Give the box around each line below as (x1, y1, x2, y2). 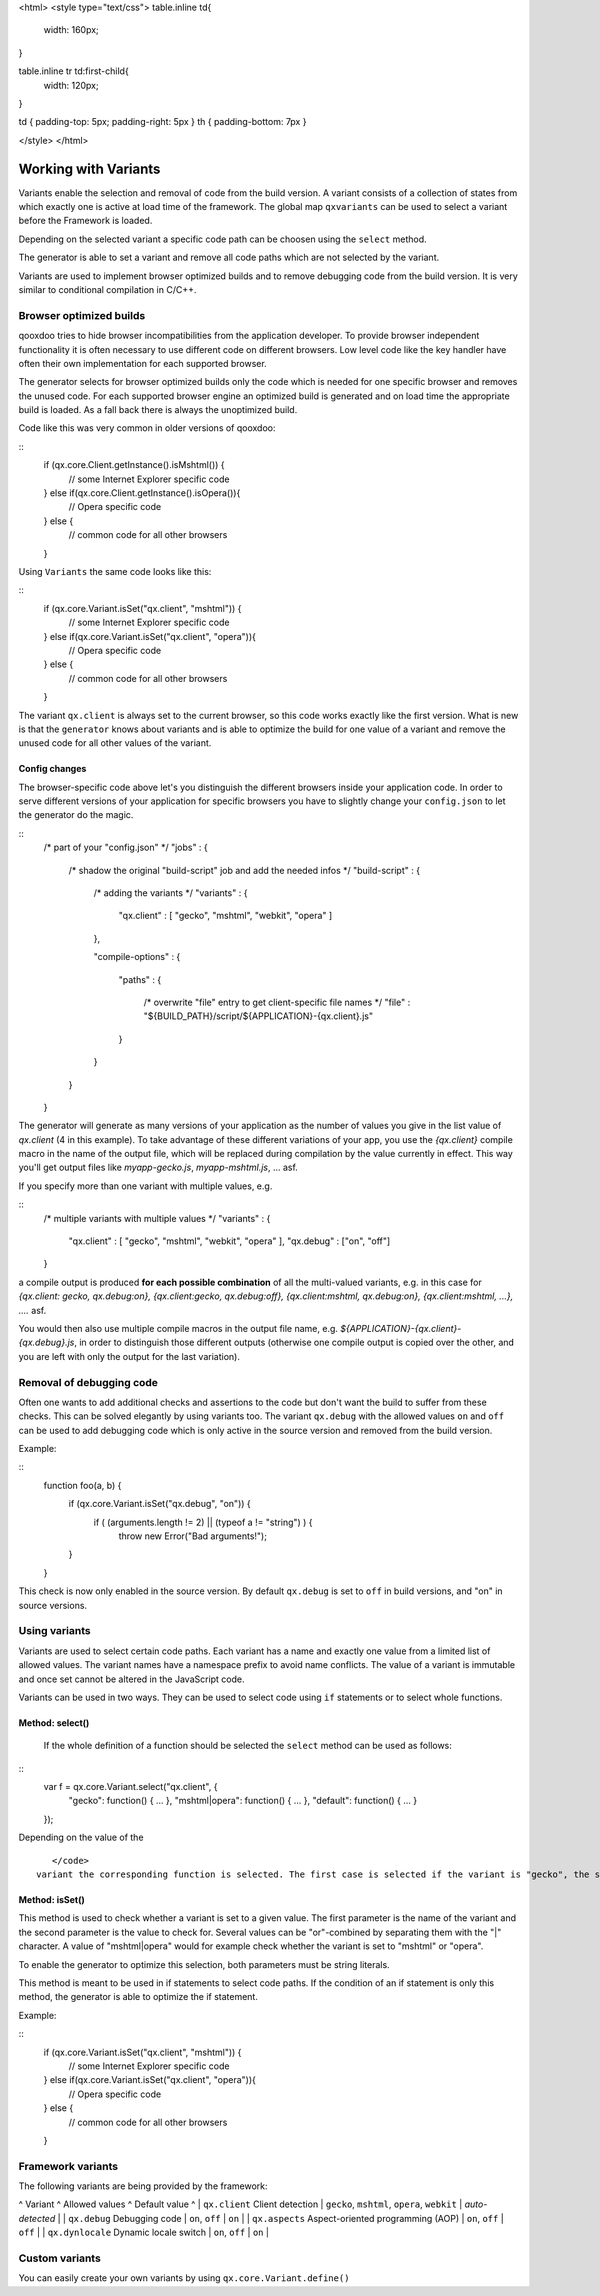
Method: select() (18, 1716, 90, 1729)
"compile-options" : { (93, 951, 181, 963)
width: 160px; (43, 24, 99, 36)
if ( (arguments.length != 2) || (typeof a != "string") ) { (93, 1516, 314, 1528)
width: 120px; (43, 79, 99, 91)
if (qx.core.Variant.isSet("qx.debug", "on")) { (68, 1498, 251, 1510)
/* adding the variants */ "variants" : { (93, 887, 248, 899)
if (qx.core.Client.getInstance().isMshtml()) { (43, 459, 225, 471)
